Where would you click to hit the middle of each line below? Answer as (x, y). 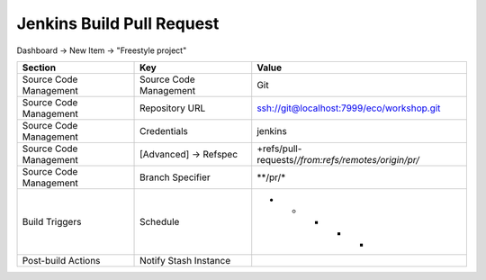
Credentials (164, 131)
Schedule (160, 221)
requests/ (277, 159)
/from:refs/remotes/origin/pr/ (359, 159)
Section (39, 68)
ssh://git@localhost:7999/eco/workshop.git (349, 108)
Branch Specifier (175, 177)
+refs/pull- (279, 149)
